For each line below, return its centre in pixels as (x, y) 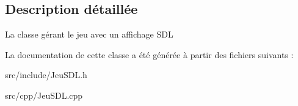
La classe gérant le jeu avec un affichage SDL (89, 34)
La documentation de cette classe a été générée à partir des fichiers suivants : (149, 54)
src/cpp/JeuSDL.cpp (44, 95)
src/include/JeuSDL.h (46, 75)
